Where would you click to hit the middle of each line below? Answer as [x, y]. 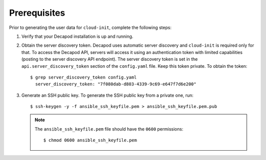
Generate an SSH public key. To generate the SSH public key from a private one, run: [108, 95]
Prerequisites [37, 13]
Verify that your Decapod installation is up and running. [77, 36]
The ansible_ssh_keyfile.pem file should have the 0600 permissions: [109, 129]
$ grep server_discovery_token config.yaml [83, 77]
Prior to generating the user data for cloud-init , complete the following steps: [90, 27]
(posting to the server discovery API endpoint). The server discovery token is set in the [110, 59]
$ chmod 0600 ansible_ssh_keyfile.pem [90, 140]
